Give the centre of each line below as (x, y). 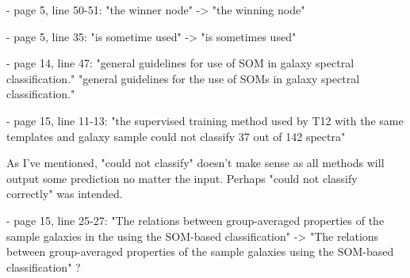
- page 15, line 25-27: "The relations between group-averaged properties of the (195, 220)
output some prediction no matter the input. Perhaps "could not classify (182, 178)
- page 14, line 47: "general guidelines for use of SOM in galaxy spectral (180, 63)
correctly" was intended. (65, 194)
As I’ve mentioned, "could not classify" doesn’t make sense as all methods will (195, 163)
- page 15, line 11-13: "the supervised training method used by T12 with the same (205, 120)
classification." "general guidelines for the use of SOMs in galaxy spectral (183, 78)
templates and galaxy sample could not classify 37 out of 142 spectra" (176, 136)
